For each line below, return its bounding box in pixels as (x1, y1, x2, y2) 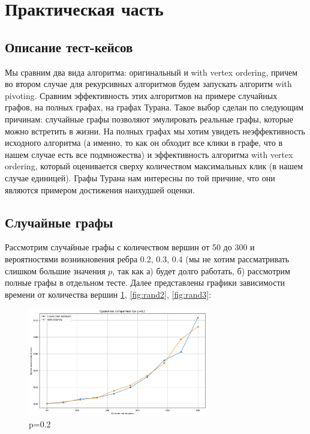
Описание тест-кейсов (5, 37, 133, 56)
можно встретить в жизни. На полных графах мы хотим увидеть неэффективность (5, 124, 305, 137)
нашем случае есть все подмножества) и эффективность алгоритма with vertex (5, 148, 293, 160)
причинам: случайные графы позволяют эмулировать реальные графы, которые (5, 112, 293, 125)
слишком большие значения (5, 264, 106, 277)
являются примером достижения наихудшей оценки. (5, 183, 195, 196)
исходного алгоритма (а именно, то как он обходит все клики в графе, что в (5, 136, 283, 149)
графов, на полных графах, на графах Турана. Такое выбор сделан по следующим (5, 101, 304, 113)
